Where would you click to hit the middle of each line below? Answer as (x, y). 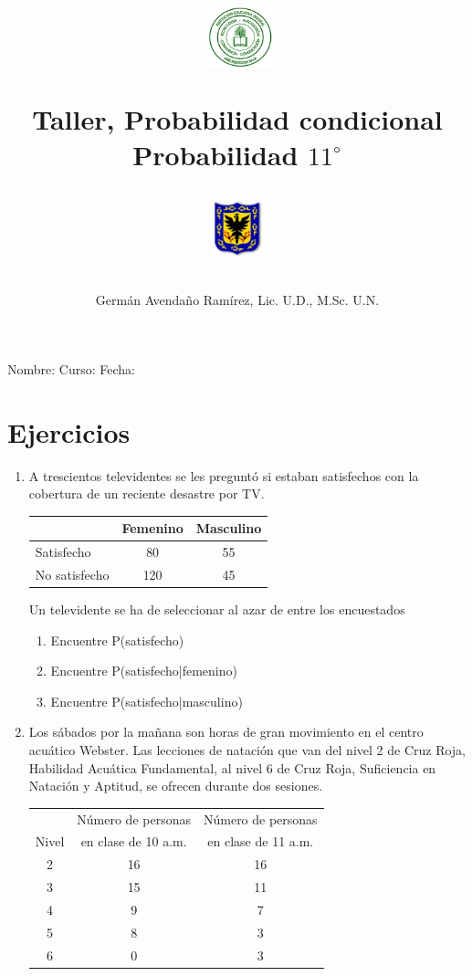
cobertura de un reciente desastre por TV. (147, 493)
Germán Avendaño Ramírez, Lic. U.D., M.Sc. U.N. (237, 300)
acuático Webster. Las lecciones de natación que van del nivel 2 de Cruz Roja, (247, 749)
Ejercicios (69, 431)
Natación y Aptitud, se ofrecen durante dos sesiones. (176, 786)
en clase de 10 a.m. (134, 841)
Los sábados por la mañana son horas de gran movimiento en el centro (226, 732)
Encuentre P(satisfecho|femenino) (144, 671)
